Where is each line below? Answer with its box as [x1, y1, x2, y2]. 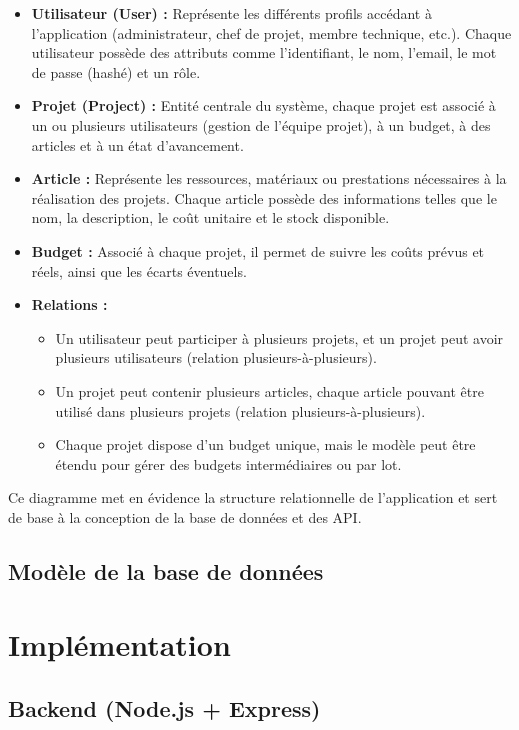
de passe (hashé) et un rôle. [31, 61, 201, 82]
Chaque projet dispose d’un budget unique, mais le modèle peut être [55, 434, 476, 455]
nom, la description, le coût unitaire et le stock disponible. [31, 207, 390, 228]
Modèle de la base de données [8, 555, 324, 586]
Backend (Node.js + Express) [8, 693, 321, 724]
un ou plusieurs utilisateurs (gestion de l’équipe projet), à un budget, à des [31, 114, 491, 135]
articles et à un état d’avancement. [31, 134, 244, 155]
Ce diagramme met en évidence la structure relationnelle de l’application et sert [8, 487, 498, 508]
